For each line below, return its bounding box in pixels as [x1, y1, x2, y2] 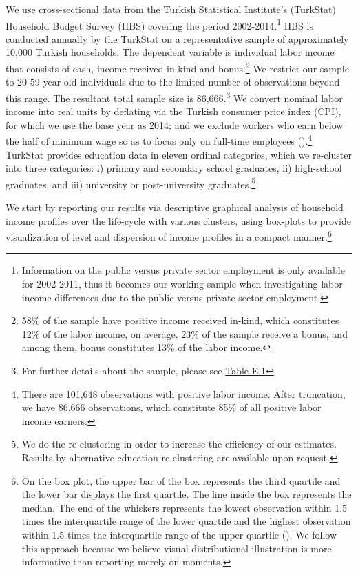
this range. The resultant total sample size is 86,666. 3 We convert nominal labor [6, 88, 343, 105]
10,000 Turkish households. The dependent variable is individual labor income [6, 45, 335, 59]
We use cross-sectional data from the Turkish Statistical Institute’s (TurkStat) [6, 2, 336, 16]
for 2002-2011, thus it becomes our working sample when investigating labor [21, 277, 343, 291]
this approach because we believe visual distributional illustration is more [21, 541, 332, 555]
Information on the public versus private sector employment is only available [21, 263, 345, 277]
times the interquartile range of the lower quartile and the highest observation [21, 514, 351, 528]
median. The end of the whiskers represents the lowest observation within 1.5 [21, 500, 348, 514]
